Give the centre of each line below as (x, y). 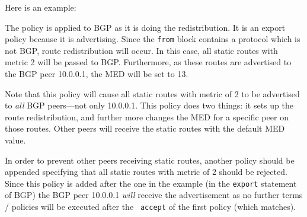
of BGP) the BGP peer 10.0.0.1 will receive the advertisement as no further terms (154, 195)
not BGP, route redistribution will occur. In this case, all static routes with (141, 50)
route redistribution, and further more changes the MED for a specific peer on (147, 117)
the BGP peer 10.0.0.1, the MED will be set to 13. (97, 74)
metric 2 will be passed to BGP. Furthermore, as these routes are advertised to (148, 62)
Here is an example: (41, 7)
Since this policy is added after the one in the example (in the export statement (151, 183)
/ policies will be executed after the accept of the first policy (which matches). (151, 207)
